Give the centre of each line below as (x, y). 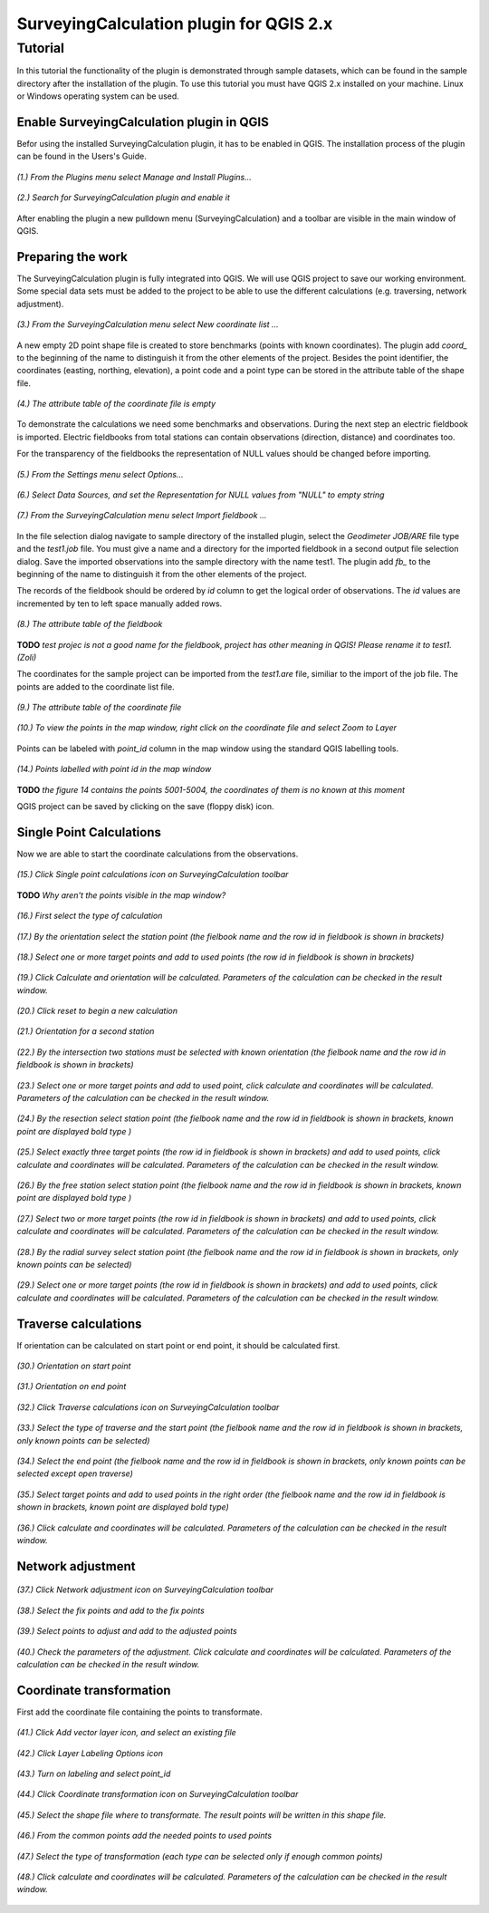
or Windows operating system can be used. (98, 96)
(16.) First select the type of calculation (90, 916)
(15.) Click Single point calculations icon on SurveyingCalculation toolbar (153, 874)
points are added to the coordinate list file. (96, 686)
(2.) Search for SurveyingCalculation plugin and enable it (124, 198)
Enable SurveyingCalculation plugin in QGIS (143, 122)
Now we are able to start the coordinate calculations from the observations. (158, 854)
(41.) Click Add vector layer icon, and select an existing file (127, 1733)
